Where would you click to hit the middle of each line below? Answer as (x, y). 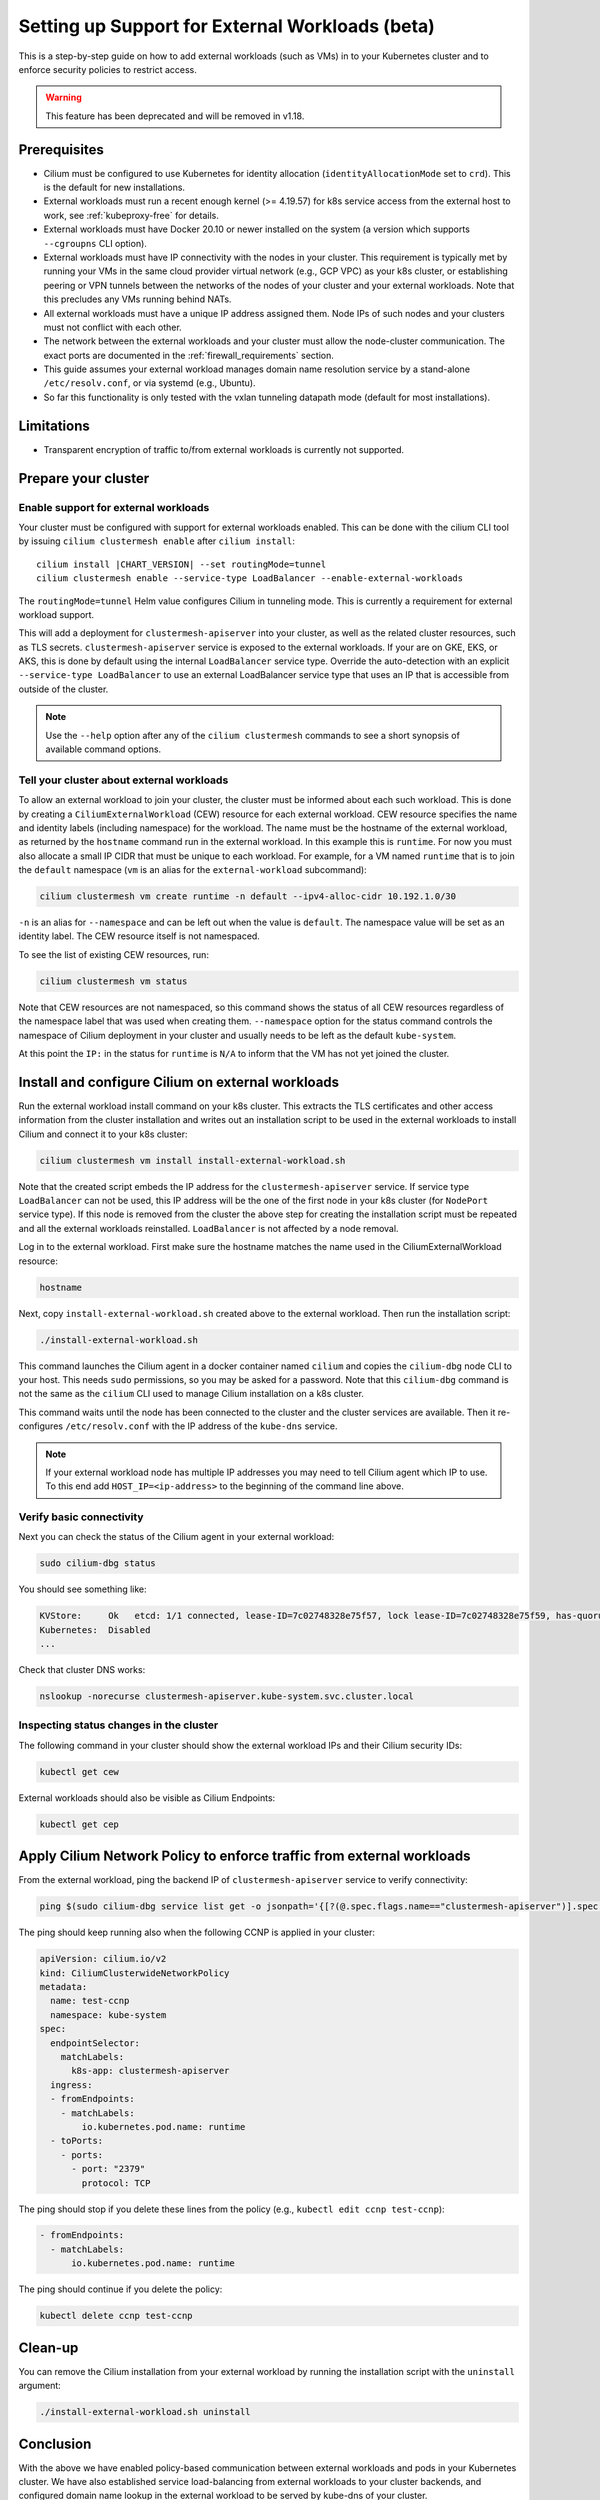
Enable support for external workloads (114, 507)
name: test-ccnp (90, 2001)
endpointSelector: (95, 2043)
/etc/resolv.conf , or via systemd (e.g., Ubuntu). (149, 383)
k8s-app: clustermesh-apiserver (150, 2071)
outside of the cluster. (63, 689)
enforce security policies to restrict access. (107, 69)
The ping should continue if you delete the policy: (120, 2289)
